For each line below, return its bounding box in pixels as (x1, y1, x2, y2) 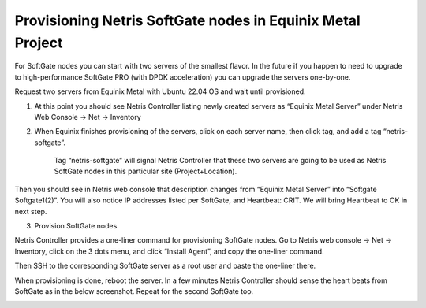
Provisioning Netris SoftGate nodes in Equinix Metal (14, 12, 361, 29)
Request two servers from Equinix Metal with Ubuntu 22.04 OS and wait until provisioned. (14, 87, 307, 96)
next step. (14, 206, 47, 216)
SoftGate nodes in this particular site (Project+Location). (54, 166, 237, 176)
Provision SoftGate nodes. (34, 221, 120, 231)
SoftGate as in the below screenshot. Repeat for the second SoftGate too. (14, 286, 254, 295)
